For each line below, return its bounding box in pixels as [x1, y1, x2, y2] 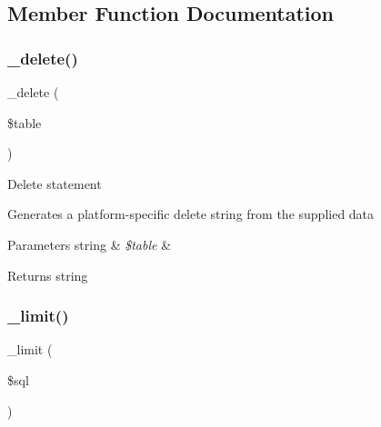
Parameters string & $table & [7, 234, 172, 253]
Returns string [7, 265, 88, 284]
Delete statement [7, 174, 102, 193]
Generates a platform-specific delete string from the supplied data [7, 204, 375, 223]
